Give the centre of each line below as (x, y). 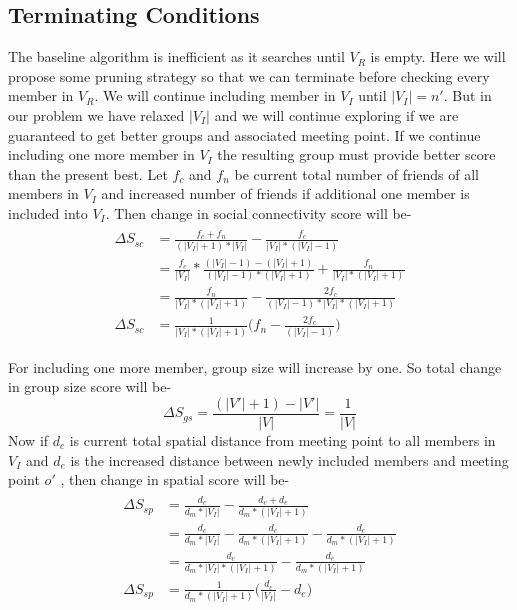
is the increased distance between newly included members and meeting (289, 459)
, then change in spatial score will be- (175, 479)
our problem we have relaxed (96, 114)
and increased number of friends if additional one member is (285, 193)
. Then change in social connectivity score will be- (258, 212)
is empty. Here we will (438, 56)
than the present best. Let (88, 173)
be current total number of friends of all (357, 173)
